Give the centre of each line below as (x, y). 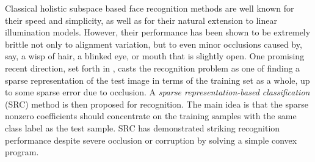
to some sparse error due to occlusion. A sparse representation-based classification (157, 92)
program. (22, 152)
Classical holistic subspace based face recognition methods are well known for (150, 8)
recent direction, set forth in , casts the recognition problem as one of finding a (153, 68)
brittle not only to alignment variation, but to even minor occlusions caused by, (154, 44)
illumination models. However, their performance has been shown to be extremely (158, 32)
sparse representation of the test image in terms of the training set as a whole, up (157, 80)
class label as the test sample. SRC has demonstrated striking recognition (143, 127)
